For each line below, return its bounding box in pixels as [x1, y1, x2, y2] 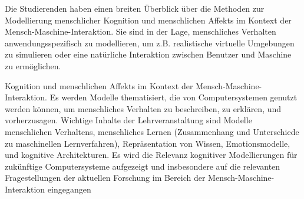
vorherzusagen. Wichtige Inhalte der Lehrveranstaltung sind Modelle [5, 114, 252, 126]
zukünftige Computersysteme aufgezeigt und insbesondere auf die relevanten [5, 160, 280, 172]
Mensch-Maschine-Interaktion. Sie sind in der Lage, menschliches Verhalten [5, 25, 276, 38]
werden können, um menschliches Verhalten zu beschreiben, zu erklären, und [5, 102, 282, 114]
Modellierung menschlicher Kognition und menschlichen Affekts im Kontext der [5, 14, 292, 26]
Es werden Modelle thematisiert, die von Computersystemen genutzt [49, 91, 298, 103]
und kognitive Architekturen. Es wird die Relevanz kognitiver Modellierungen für [5, 149, 298, 161]
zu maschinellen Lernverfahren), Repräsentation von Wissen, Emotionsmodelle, [5, 137, 290, 149]
